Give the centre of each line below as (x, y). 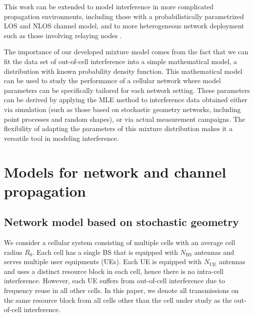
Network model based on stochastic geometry (121, 222)
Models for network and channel (115, 171)
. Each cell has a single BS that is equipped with (105, 252)
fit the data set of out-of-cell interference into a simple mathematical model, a (120, 61)
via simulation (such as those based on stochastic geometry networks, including (122, 109)
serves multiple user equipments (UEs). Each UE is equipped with (103, 261)
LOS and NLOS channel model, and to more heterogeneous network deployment (124, 26)
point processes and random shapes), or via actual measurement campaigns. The (125, 119)
